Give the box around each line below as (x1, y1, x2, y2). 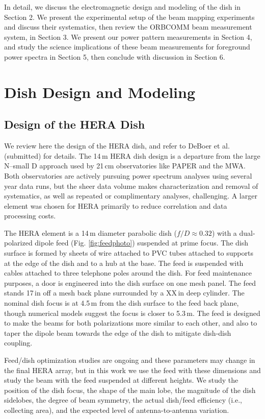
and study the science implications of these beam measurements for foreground (4, 41, 250, 52)
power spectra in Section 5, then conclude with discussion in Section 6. (4, 51, 225, 62)
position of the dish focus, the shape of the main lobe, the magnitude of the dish (4, 384, 256, 395)
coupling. (4, 337, 33, 348)
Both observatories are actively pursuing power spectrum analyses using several (4, 170, 252, 181)
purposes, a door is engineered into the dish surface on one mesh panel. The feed (4, 277, 256, 288)
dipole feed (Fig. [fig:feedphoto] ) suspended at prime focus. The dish (35, 237, 248, 248)
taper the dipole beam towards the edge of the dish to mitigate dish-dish (4, 327, 231, 338)
